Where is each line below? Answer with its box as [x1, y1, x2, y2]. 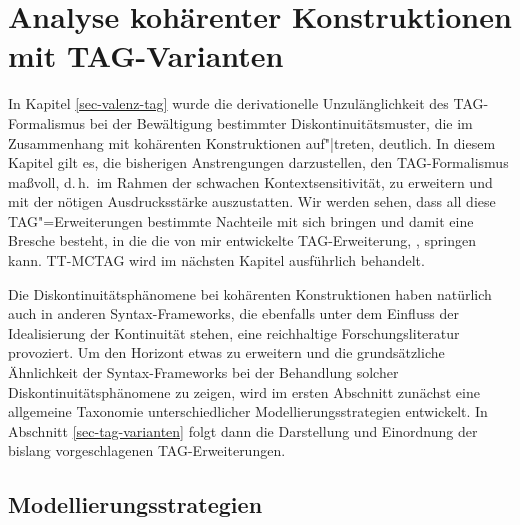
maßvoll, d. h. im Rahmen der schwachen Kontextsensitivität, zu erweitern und [8, 171, 493, 192]
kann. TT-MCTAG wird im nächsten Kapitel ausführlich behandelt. [8, 250, 425, 271]
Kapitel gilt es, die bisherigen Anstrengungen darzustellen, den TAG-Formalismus [8, 152, 509, 173]
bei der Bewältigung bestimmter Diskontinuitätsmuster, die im [89, 112, 473, 133]
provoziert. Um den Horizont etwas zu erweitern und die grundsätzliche [8, 342, 445, 363]
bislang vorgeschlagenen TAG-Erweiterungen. [8, 440, 286, 461]
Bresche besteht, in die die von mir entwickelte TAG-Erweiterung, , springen [8, 230, 476, 251]
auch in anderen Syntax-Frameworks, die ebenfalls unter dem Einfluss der [8, 303, 459, 324]
